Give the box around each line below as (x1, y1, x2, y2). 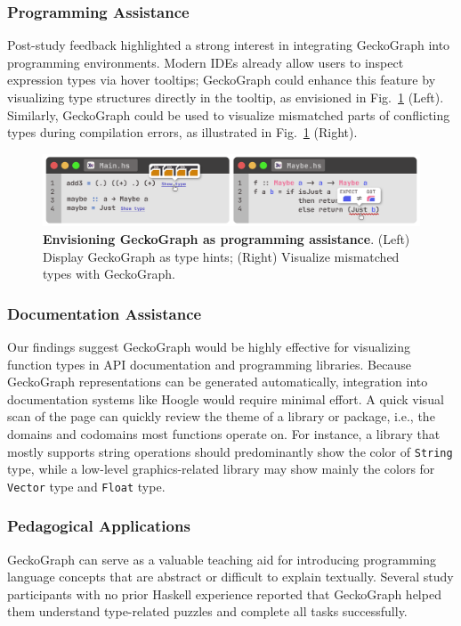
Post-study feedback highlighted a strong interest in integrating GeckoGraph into (7, 36, 450, 54)
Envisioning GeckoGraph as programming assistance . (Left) (43, 229, 410, 248)
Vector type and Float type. (7, 476, 166, 495)
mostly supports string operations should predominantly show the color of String (7, 442, 453, 460)
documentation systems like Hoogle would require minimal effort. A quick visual (7, 389, 444, 408)
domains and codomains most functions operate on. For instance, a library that (7, 424, 441, 443)
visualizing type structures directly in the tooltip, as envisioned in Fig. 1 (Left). (7, 88, 444, 106)
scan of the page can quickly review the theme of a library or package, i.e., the (7, 407, 435, 426)
